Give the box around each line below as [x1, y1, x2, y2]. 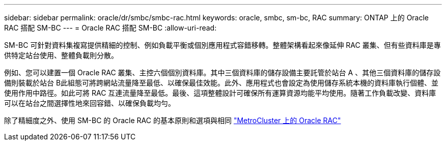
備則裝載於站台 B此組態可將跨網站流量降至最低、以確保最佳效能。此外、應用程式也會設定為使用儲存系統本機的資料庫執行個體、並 [4, 78, 439, 87]
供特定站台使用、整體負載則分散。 [4, 51, 118, 60]
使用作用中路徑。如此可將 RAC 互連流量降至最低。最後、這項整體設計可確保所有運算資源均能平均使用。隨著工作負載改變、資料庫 [4, 89, 436, 97]
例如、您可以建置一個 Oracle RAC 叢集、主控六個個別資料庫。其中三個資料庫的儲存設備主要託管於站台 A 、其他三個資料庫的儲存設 [4, 68, 441, 77]
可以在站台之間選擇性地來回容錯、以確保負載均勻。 [4, 99, 175, 107]
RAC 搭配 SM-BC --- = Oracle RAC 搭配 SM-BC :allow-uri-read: [4, 23, 217, 32]
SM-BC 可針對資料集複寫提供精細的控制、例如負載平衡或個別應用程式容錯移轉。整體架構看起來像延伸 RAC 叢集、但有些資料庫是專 [4, 41, 441, 49]
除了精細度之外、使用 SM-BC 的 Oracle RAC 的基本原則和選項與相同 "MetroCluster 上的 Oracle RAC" [4, 116, 341, 125]
